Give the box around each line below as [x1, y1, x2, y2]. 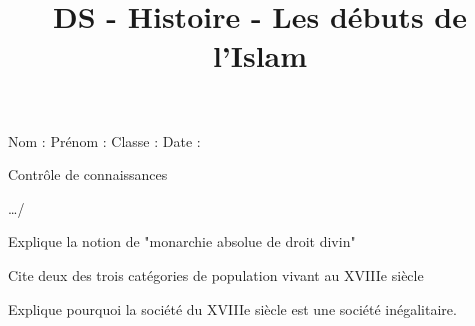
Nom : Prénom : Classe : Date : [8, 130, 201, 151]
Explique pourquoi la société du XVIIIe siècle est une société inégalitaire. [8, 298, 457, 319]
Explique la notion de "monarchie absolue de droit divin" [8, 231, 356, 252]
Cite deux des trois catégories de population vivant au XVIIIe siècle [8, 264, 424, 285]
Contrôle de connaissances [8, 164, 168, 185]
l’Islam [212, 35, 308, 76]
